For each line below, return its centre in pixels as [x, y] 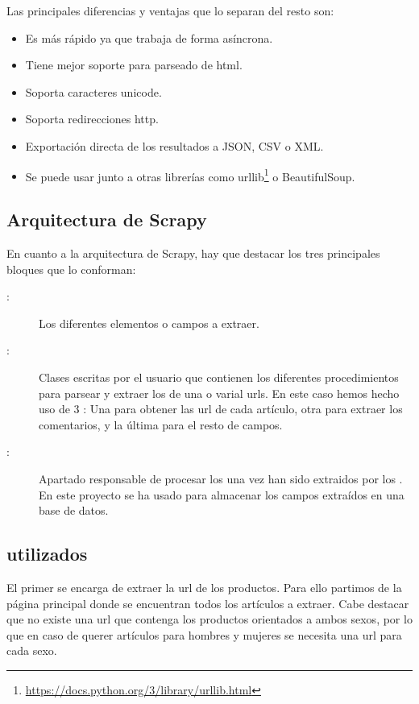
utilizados [47, 554]
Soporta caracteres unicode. [93, 91]
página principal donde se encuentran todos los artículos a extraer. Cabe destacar [208, 603]
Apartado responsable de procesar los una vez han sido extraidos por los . [221, 478]
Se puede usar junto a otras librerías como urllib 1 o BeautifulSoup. [190, 175]
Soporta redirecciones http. [92, 119]
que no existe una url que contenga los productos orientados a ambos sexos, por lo [209, 619]
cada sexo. [32, 650]
